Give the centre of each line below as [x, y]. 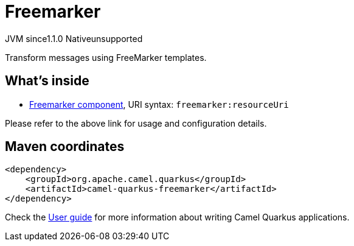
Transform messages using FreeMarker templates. [106, 57]
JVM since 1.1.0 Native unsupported [74, 38]
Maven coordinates [65, 147]
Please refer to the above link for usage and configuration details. [136, 123]
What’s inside [47, 81]
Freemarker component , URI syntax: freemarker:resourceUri [159, 104]
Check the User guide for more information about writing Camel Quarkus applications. [177, 217]
